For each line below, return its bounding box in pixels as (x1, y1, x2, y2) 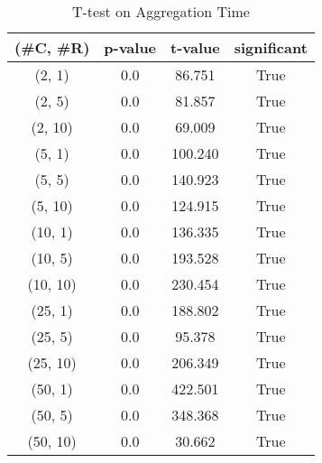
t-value (170, 37, 220, 58)
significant (234, 37, 308, 58)
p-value (104, 37, 157, 58)
